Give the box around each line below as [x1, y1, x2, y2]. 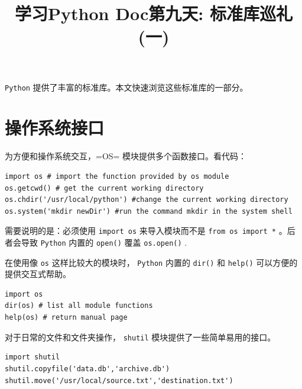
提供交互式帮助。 [5, 268, 71, 280]
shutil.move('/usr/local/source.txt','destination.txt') [5, 376, 233, 385]
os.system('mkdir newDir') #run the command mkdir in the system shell [5, 207, 293, 216]
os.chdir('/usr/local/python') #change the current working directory [5, 195, 288, 204]
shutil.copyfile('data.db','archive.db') [5, 364, 170, 373]
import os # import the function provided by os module [5, 172, 229, 181]
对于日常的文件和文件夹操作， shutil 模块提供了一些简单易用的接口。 [5, 330, 276, 343]
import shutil [5, 353, 60, 362]
